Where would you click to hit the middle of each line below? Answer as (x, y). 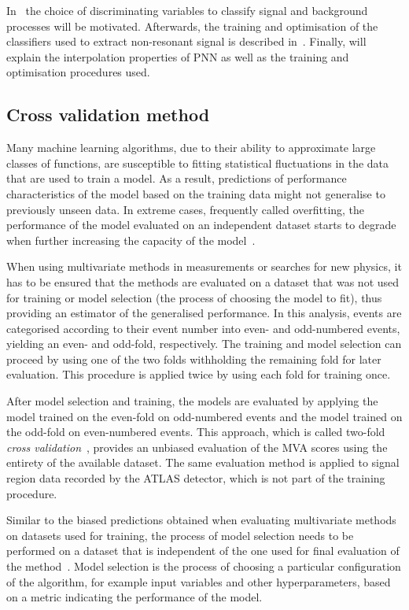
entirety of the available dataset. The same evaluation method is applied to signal (203, 462)
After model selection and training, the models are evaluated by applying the (192, 401)
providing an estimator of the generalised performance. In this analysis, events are (204, 313)
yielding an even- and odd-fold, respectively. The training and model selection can (204, 344)
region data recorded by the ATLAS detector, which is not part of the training (196, 478)
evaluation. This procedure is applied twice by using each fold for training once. (199, 374)
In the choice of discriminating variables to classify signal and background (187, 10)
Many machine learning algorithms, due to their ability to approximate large (191, 148)
